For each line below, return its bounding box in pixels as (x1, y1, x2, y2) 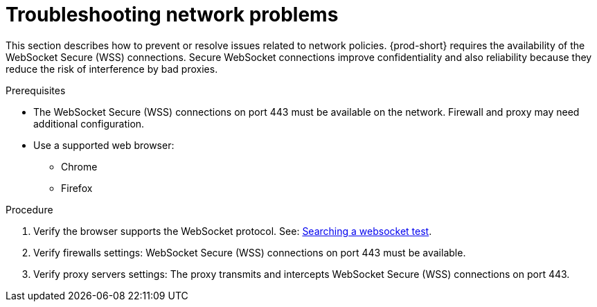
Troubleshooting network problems (6, 3, 339, 26)
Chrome (61, 160, 98, 173)
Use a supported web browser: (33, 139, 175, 151)
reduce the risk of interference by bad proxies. (6, 62, 218, 75)
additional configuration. (33, 117, 145, 130)
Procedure (6, 203, 53, 216)
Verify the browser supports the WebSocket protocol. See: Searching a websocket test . (33, 225, 432, 237)
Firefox (61, 182, 93, 194)
